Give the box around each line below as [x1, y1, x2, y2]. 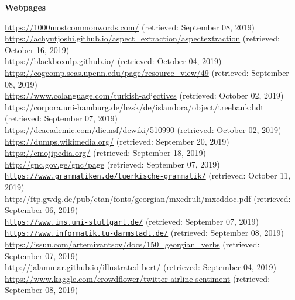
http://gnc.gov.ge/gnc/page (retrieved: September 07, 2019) [5, 158, 220, 170]
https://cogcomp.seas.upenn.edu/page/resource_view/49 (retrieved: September [5, 66, 289, 78]
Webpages [5, 1, 46, 13]
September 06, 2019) [5, 204, 78, 216]
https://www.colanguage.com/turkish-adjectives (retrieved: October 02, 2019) [5, 89, 284, 102]
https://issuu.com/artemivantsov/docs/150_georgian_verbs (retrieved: [5, 238, 260, 250]
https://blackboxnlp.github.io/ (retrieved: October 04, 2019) [5, 55, 222, 67]
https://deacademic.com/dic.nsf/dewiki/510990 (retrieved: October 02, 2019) [5, 123, 282, 135]
